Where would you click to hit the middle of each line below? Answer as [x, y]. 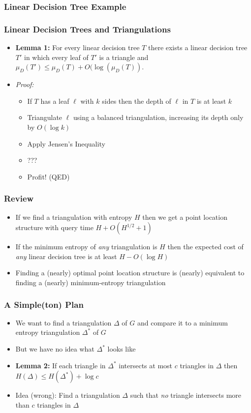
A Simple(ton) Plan [44, 304]
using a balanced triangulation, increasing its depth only [158, 117]
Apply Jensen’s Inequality [66, 143]
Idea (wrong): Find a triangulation [68, 395]
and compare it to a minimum [182, 322]
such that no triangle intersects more [186, 395]
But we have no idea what [55, 349]
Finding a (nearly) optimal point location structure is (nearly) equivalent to [130, 273]
